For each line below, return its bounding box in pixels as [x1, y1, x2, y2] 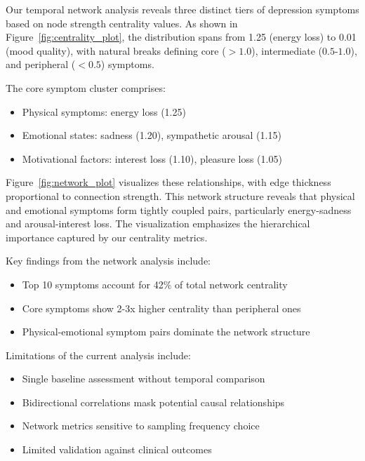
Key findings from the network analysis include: [6, 253, 211, 268]
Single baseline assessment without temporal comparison [22, 371, 265, 386]
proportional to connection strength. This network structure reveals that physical [6, 188, 355, 203]
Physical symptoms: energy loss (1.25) [22, 104, 186, 119]
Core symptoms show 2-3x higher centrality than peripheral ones [22, 300, 301, 315]
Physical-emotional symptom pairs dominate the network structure [22, 324, 310, 339]
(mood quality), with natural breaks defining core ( [6, 43, 226, 58]
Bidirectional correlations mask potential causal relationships [22, 394, 285, 409]
